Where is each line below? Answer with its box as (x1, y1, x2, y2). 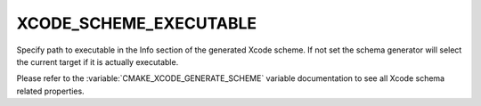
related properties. (16, 86, 85, 96)
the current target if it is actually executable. (16, 56, 179, 67)
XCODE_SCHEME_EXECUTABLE (16, 13, 257, 33)
